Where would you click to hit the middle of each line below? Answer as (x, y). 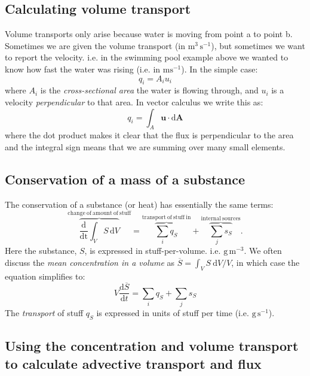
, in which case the (266, 262)
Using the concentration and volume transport (152, 346)
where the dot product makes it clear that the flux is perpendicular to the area (149, 135)
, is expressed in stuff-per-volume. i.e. (153, 251)
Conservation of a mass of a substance (125, 179)
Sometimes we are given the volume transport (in (95, 45)
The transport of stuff (44, 313)
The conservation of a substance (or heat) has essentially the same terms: (139, 204)
